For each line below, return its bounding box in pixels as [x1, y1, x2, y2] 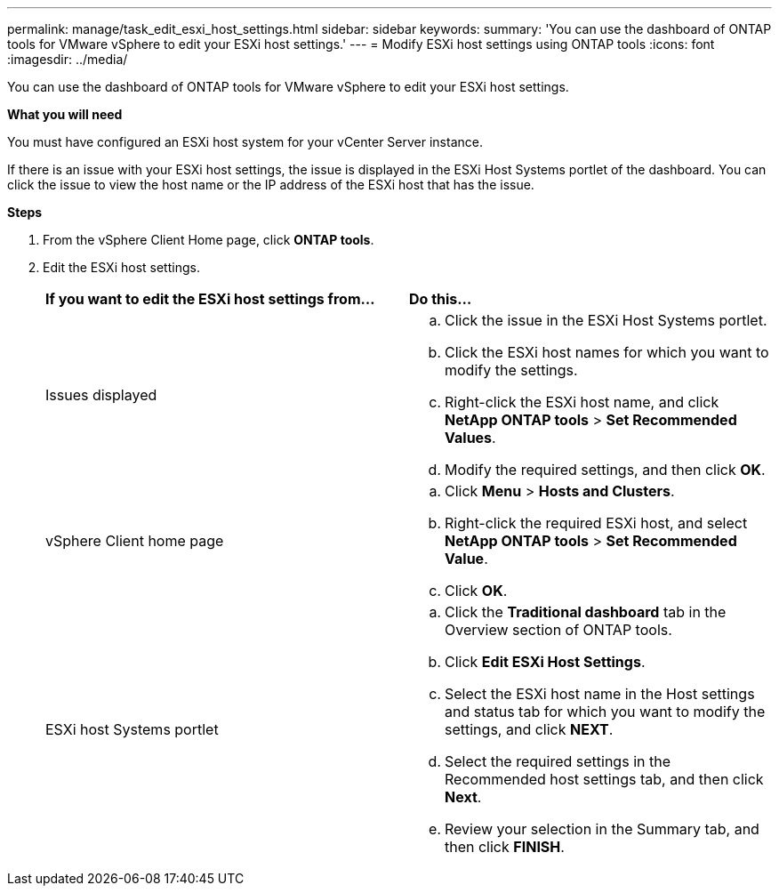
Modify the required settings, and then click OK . [445, 461, 766, 479]
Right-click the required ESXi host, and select [445, 514, 748, 532]
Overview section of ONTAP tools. [445, 621, 672, 639]
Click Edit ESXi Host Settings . [445, 653, 646, 671]
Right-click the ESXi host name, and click [445, 393, 719, 411]
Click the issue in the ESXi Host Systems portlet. [445, 311, 767, 329]
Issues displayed [45, 386, 157, 404]
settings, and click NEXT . [445, 720, 614, 738]
